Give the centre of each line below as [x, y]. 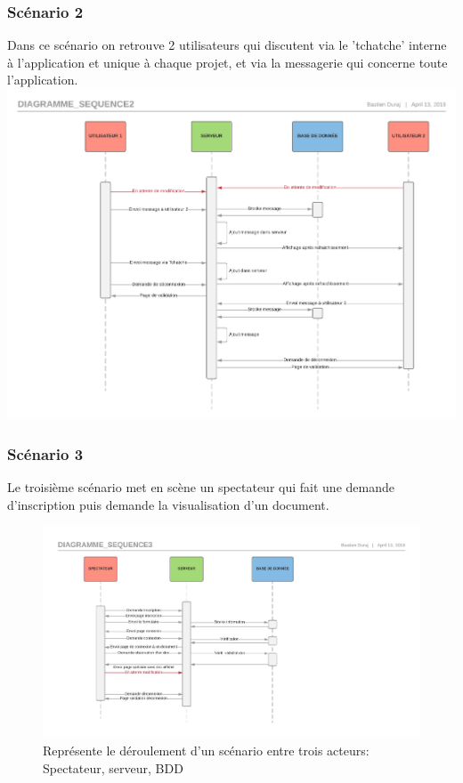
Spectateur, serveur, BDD [113, 767]
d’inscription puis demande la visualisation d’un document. [168, 504]
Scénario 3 [45, 453]
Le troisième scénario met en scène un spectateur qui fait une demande [201, 487]
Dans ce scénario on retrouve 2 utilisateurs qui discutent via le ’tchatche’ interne [227, 45]
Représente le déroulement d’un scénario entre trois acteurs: [206, 750]
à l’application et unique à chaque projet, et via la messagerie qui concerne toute [227, 62]
